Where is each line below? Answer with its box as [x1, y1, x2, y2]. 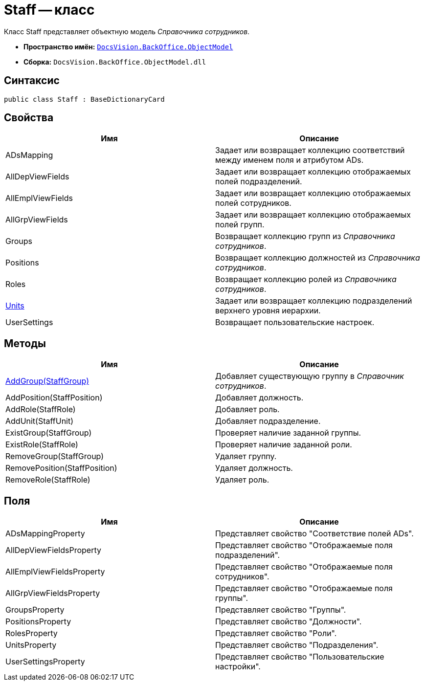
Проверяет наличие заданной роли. [215, 440, 352, 450]
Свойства [4, 111, 54, 124]
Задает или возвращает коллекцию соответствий [215, 145, 405, 155]
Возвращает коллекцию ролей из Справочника [215, 274, 397, 285]
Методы [4, 337, 46, 350]
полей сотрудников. [215, 198, 291, 208]
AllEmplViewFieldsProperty [5, 567, 105, 577]
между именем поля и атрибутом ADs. [215, 155, 364, 165]
